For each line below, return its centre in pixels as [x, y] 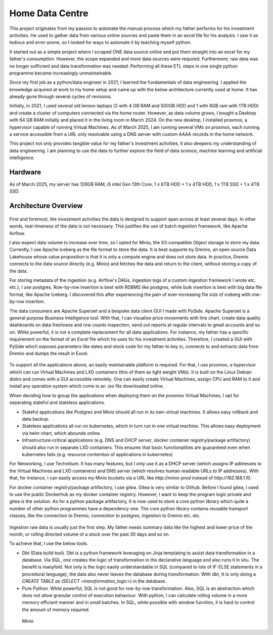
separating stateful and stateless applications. [57, 402]
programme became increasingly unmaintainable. [61, 73]
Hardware [25, 172]
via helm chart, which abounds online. [61, 433]
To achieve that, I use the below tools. [49, 544]
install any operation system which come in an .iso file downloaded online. [87, 386]
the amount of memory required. [56, 609]
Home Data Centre [49, 13]
